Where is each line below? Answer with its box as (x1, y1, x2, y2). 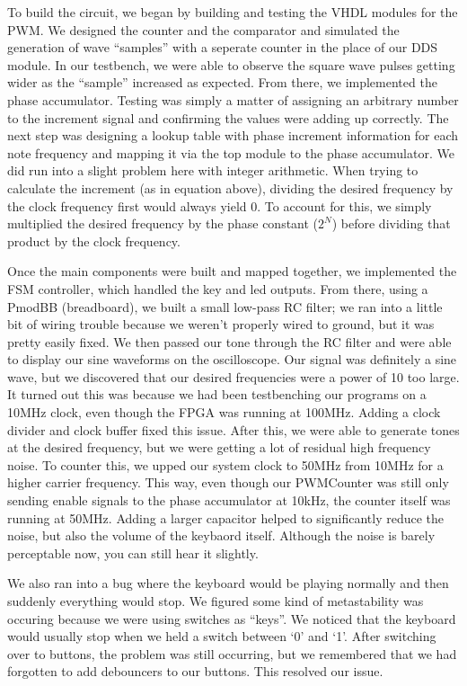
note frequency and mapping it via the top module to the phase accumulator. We (7, 143, 454, 162)
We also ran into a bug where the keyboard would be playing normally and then (7, 574, 449, 592)
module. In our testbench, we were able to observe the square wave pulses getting (7, 55, 455, 74)
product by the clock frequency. (7, 231, 181, 250)
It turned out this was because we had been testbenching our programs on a (7, 385, 427, 404)
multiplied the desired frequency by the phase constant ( (7, 214, 319, 233)
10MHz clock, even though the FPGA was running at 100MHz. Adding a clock (7, 403, 441, 422)
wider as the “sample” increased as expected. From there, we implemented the (7, 73, 437, 92)
